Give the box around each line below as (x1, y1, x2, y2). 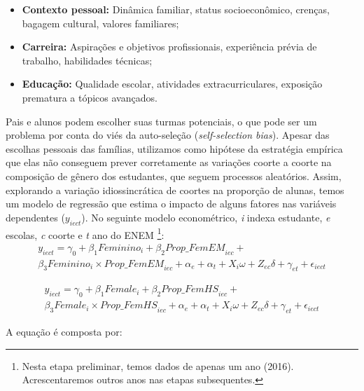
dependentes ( (6, 210, 65, 224)
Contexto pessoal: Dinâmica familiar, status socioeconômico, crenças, (22, 2, 330, 16)
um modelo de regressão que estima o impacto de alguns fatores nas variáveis (6, 196, 337, 211)
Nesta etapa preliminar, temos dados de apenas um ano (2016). (22, 358, 294, 373)
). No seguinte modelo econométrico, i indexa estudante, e (81, 210, 330, 224)
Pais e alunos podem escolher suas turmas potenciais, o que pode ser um (6, 114, 317, 128)
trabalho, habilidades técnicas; (22, 53, 153, 67)
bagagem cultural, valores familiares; (22, 15, 179, 30)
